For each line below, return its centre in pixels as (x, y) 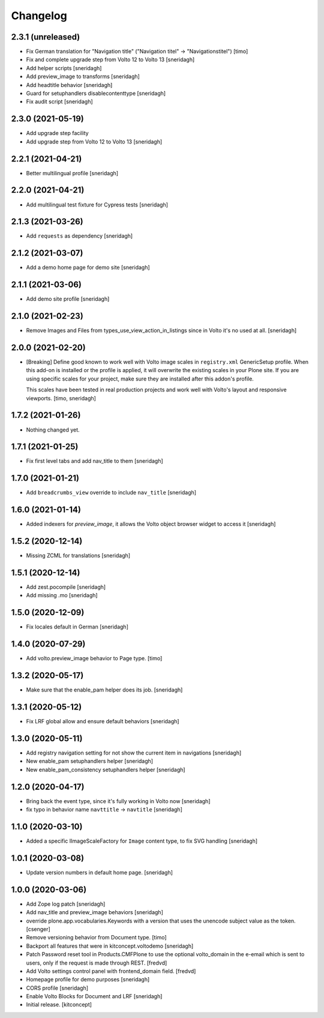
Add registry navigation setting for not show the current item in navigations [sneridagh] (134, 753)
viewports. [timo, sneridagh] (61, 398)
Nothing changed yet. (53, 430)
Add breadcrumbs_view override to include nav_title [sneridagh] (111, 493)
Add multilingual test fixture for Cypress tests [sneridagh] (97, 205)
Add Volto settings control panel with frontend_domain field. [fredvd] (111, 971)
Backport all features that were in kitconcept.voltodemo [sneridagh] (110, 946)
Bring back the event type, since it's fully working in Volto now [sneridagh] (118, 801)
